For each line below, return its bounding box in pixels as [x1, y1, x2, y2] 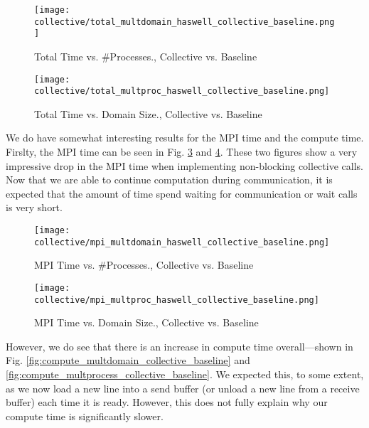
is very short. [6, 200, 63, 215]
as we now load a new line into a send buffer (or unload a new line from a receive [6, 380, 360, 395]
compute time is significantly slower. [6, 408, 164, 423]
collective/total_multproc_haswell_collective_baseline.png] [34, 86, 330, 97]
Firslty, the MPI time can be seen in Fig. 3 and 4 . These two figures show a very [6, 144, 358, 159]
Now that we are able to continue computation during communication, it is [6, 172, 333, 187]
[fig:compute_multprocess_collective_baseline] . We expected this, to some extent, [6, 367, 364, 382]
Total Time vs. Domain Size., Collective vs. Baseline [34, 106, 262, 121]
